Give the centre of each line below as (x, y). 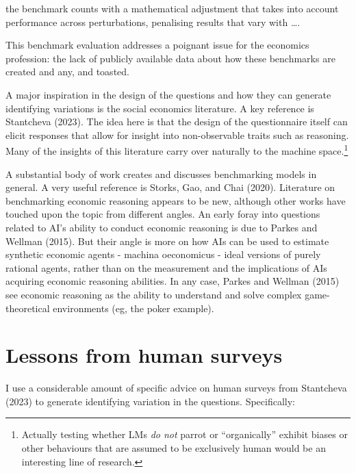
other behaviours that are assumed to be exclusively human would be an (174, 448)
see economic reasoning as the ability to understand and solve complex (154, 294)
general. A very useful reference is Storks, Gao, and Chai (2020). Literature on (170, 187)
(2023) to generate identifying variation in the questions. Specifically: (150, 401)
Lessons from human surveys (144, 355)
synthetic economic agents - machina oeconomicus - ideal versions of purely (163, 254)
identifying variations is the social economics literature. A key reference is (160, 108)
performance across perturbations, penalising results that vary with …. (153, 22)
